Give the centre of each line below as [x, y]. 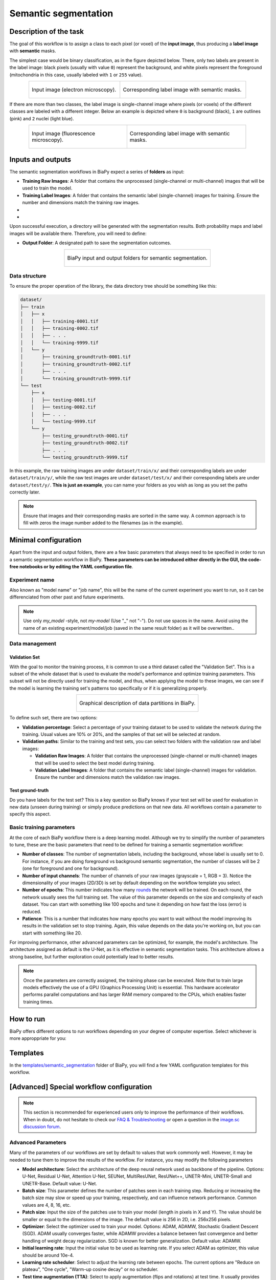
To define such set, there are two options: [53, 718]
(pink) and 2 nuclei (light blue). [42, 118]
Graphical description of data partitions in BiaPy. [137, 703]
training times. [38, 1001]
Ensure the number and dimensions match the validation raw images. [108, 777]
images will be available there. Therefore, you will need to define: [78, 233]
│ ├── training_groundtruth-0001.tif [76, 357]
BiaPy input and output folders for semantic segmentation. [137, 258]
